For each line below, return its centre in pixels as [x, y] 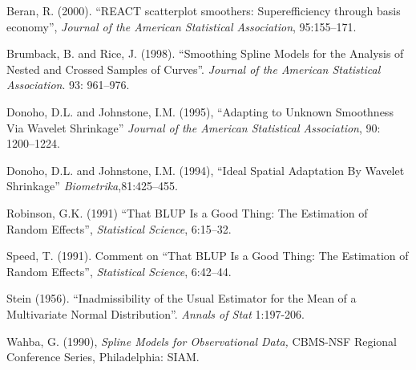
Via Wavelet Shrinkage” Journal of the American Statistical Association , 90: [194, 127]
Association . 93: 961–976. [68, 85]
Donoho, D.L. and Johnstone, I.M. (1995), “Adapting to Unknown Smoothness [200, 111]
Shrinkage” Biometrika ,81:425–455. [92, 186]
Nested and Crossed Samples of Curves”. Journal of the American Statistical [194, 69]
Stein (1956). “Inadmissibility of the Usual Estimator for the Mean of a [182, 298]
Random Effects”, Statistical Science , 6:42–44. [119, 271]
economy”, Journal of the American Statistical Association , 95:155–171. [182, 26]
